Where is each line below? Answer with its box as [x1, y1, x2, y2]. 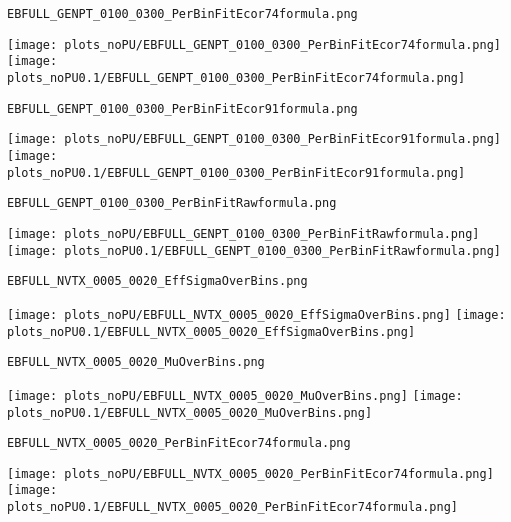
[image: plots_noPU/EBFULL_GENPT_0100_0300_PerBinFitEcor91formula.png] [7, 132, 501, 147]
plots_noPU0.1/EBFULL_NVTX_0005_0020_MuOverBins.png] [7, 405, 373, 420]
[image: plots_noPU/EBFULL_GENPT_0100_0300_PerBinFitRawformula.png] [7, 226, 480, 241]
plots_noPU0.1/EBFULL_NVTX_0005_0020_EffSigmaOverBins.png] [7, 324, 416, 339]
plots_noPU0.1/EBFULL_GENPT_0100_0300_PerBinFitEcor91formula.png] [7, 165, 466, 180]
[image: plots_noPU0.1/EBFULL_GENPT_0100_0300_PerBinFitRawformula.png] [7, 243, 501, 258]
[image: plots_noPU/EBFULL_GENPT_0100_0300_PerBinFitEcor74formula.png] [7, 37, 501, 52]
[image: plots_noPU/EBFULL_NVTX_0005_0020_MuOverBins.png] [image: [7, 388, 463, 403]
